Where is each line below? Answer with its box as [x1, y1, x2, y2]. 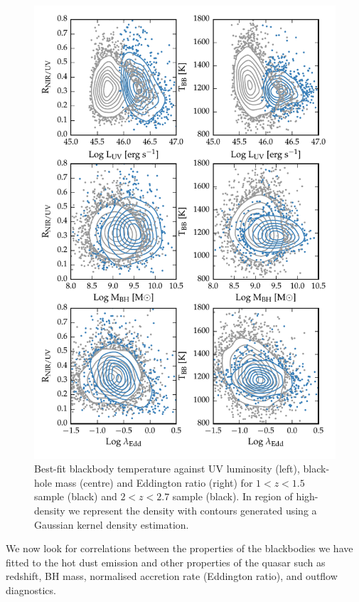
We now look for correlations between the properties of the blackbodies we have [6, 541, 353, 556]
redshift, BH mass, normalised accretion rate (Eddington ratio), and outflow [6, 569, 338, 583]
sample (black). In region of [172, 489, 293, 504]
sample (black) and [34, 489, 117, 504]
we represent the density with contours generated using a [68, 502, 317, 517]
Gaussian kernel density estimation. [34, 517, 189, 532]
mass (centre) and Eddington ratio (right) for [55, 475, 253, 490]
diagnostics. [6, 582, 56, 597]
